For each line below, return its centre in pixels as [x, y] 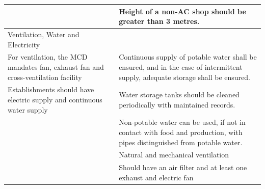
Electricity [24, 44]
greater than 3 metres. [159, 21]
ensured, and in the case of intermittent [181, 66]
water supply [28, 109]
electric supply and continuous [55, 99]
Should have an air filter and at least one [183, 167]
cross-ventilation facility [45, 77]
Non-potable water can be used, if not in [182, 122]
